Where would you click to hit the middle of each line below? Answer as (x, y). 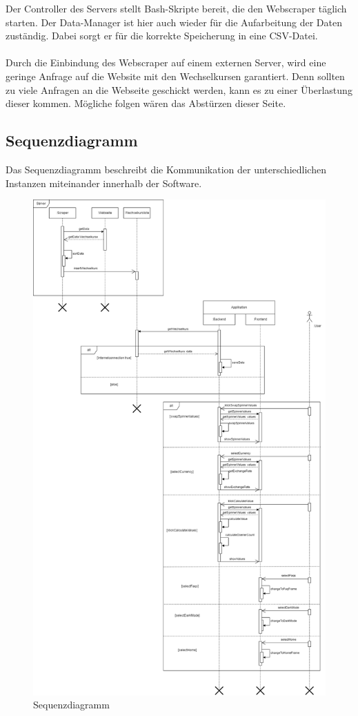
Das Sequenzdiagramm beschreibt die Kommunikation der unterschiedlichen (166, 169)
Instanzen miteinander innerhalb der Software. (104, 183)
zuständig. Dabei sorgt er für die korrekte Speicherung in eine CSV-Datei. (162, 36)
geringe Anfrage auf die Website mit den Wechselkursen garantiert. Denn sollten (175, 76)
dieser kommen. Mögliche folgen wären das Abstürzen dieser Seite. (146, 103)
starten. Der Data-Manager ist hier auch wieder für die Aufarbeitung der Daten (174, 22)
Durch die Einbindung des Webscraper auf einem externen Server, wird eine (166, 62)
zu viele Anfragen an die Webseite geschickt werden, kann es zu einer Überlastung (179, 89)
